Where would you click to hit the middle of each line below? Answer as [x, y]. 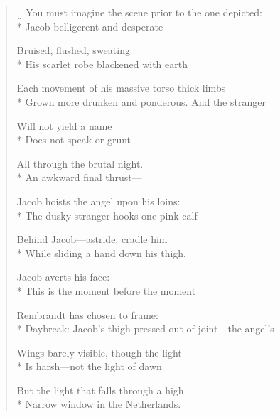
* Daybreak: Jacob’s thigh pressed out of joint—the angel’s [145, 329]
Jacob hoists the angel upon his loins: [98, 201]
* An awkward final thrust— [79, 177]
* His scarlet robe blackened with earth [102, 64]
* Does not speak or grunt [74, 140]
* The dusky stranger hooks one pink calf [107, 215]
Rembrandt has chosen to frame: [87, 314]
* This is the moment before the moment [106, 290]
